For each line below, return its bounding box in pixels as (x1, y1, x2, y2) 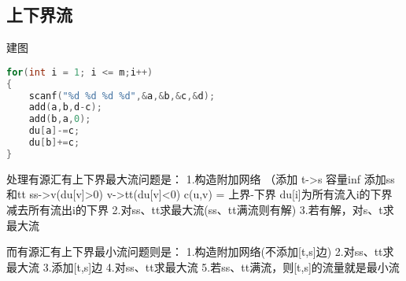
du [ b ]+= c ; (28, 137, 80, 149)
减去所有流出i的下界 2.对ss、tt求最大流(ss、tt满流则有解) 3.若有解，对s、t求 (6, 201, 394, 217)
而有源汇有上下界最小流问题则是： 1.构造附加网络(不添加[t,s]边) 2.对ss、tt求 (6, 243, 394, 260)
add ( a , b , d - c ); (28, 102, 102, 113)
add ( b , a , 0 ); (28, 113, 91, 125)
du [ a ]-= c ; (28, 125, 80, 137)
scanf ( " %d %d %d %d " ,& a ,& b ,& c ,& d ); (28, 90, 216, 102)
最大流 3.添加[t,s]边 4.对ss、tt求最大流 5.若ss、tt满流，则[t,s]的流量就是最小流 (6, 258, 400, 275)
